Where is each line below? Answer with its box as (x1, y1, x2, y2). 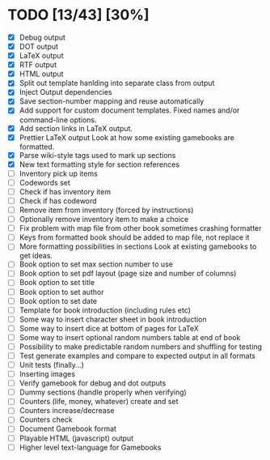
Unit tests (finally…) (19, 360, 84, 369)
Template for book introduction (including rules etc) (19, 305, 192, 315)
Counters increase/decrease (19, 406, 115, 415)
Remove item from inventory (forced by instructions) (19, 205, 194, 215)
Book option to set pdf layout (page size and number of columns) (19, 269, 237, 279)
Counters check (19, 415, 74, 424)
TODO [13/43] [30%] (7, 6, 150, 24)
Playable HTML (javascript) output (19, 433, 134, 443)
